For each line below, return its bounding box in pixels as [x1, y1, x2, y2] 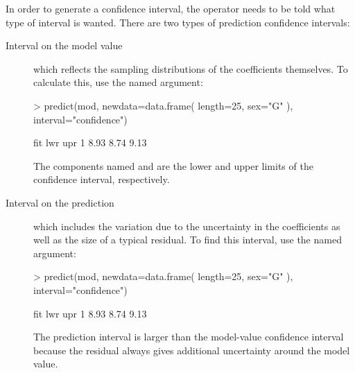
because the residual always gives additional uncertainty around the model [33, 342, 350, 357]
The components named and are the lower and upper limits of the [33, 158, 313, 173]
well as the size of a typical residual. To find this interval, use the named [33, 232, 342, 247]
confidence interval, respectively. [33, 172, 170, 186]
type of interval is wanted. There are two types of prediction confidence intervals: [6, 15, 350, 29]
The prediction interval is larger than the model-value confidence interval [33, 329, 344, 344]
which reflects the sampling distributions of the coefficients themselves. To [33, 61, 348, 76]
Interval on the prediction [6, 195, 114, 209]
